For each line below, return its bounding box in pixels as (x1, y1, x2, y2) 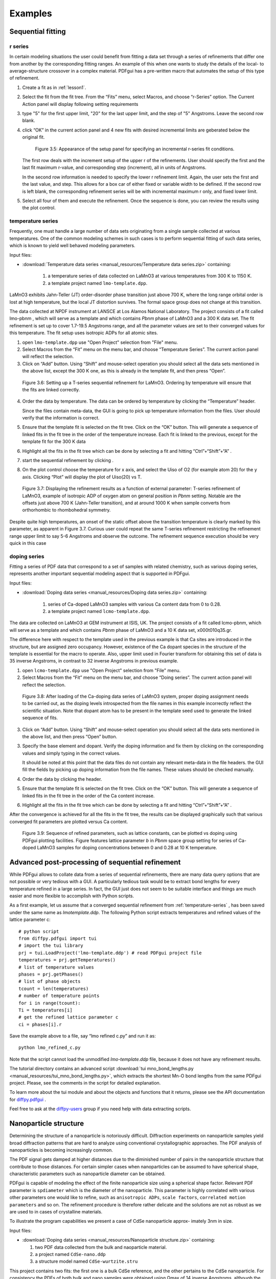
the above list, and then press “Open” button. (22, 733, 118, 739)
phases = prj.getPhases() (18, 971, 84, 977)
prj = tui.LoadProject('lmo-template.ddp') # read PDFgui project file (18, 950, 202, 956)
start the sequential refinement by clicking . (22, 457, 114, 464)
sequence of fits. (22, 715, 58, 721)
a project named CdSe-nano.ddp (35, 1251, 106, 1257)
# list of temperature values (18, 964, 95, 970)
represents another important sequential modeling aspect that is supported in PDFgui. (9, 570, 190, 577)
